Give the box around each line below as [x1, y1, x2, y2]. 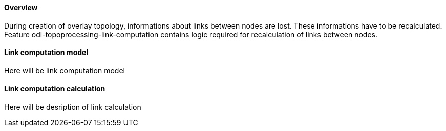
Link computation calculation [4, 84, 105, 93]
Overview [4, 3, 38, 12]
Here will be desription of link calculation [4, 102, 141, 112]
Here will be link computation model [4, 66, 125, 75]
